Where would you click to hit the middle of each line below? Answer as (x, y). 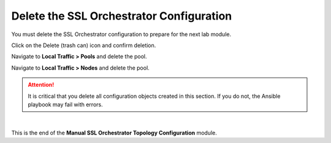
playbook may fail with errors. (66, 105)
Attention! (41, 85)
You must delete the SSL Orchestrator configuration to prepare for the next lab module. (121, 34)
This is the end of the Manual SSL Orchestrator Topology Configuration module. (114, 133)
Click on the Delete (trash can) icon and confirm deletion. (84, 45)
